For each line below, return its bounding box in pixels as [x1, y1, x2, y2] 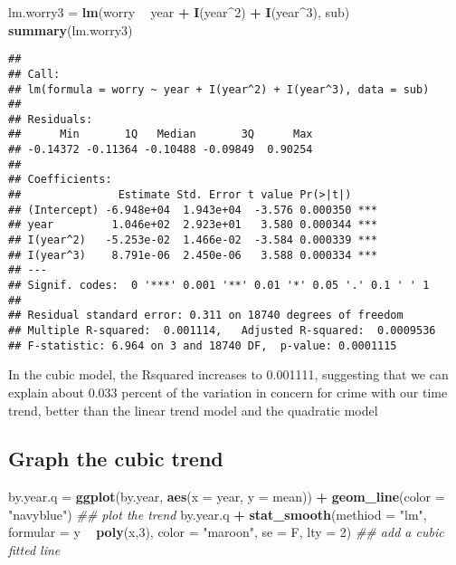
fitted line [8, 541, 61, 560]
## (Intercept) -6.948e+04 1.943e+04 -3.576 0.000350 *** [8, 203, 378, 216]
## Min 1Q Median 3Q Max [8, 128, 313, 141]
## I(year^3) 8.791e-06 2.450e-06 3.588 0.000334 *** [8, 248, 378, 262]
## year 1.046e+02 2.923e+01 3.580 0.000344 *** [8, 218, 378, 232]
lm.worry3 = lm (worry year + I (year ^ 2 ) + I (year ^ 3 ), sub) [8, 3, 350, 21]
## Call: [8, 67, 61, 81]
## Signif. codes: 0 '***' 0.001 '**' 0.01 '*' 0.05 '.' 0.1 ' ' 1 [8, 279, 430, 292]
